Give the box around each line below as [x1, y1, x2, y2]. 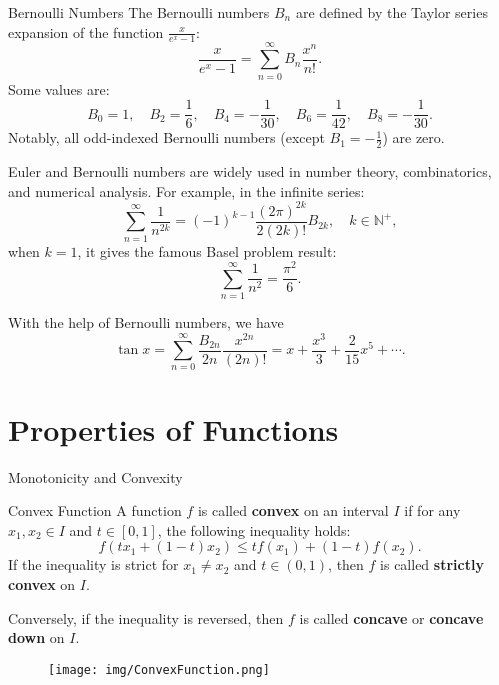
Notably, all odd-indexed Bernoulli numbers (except [8, 127, 325, 148]
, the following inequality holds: [157, 519, 351, 540]
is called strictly [380, 554, 484, 575]
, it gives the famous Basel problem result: [77, 240, 337, 261]
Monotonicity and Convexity [8, 466, 183, 487]
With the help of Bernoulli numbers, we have [8, 311, 284, 332]
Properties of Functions [8, 408, 339, 449]
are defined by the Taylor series [295, 2, 488, 22]
